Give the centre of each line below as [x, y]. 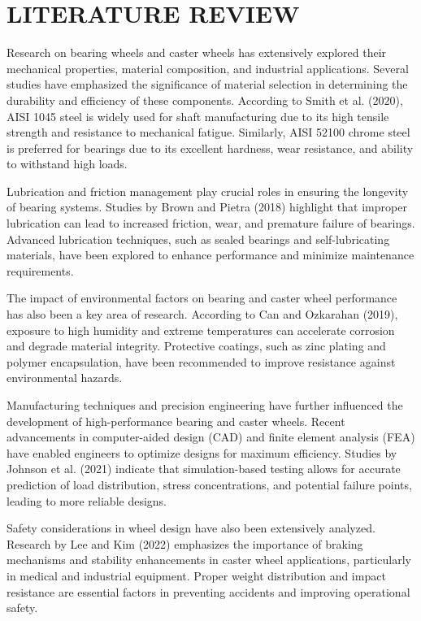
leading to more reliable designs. [87, 500]
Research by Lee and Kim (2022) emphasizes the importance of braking [185, 543]
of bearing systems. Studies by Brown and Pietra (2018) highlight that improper [207, 207]
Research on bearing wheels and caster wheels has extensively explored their [197, 52]
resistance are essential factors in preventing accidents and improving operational [208, 591]
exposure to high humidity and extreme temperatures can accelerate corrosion [201, 330]
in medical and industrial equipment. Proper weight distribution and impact [196, 575]
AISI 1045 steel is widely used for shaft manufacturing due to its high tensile [198, 116]
